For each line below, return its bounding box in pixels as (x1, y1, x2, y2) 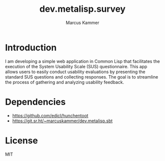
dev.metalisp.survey (39, 3, 126, 15)
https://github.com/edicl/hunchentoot (12, 112, 88, 118)
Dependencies (5, 96, 66, 107)
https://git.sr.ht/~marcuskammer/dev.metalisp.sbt (12, 118, 113, 124)
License (5, 135, 38, 146)
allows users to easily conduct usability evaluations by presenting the (5, 69, 146, 75)
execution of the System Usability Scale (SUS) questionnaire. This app (5, 63, 147, 69)
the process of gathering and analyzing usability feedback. (5, 79, 124, 85)
